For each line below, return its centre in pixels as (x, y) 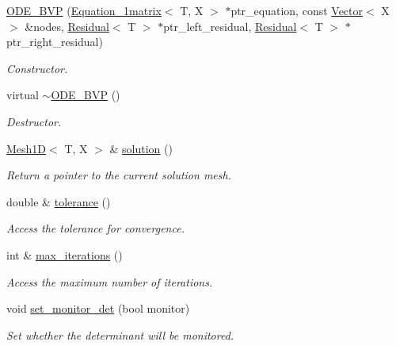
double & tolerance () (59, 201)
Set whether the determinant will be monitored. (120, 334)
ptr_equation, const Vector (297, 10)
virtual (23, 95)
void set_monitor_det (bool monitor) (98, 308)
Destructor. (34, 121)
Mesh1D (27, 148)
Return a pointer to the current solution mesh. (119, 175)
